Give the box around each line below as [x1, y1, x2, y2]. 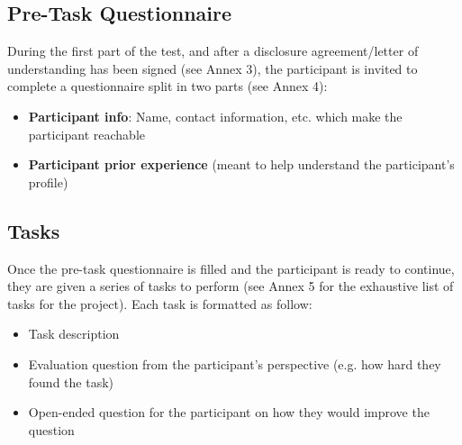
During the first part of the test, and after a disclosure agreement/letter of [7, 41, 419, 60]
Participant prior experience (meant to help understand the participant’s [28, 155, 455, 174]
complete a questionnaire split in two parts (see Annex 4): [7, 77, 328, 95]
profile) [28, 172, 68, 191]
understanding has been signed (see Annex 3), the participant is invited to [7, 59, 418, 77]
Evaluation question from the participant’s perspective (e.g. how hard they [28, 354, 441, 373]
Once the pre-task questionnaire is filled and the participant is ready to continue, [7, 259, 455, 277]
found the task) [28, 372, 114, 391]
